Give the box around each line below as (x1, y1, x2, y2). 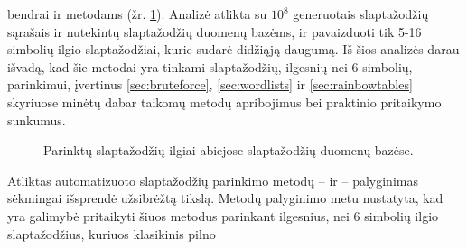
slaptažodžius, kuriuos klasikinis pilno (7, 224, 216, 243)
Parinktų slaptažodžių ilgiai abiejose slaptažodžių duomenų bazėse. (43, 141, 414, 160)
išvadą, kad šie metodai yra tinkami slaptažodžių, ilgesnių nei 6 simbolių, (7, 57, 413, 76)
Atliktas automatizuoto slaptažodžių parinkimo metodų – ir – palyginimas (7, 171, 418, 189)
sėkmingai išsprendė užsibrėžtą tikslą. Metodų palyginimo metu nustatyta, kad (7, 189, 444, 207)
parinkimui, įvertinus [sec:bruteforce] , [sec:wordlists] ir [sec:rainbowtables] (7, 75, 413, 94)
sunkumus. (7, 110, 66, 129)
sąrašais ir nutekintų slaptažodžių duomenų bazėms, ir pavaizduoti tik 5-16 (7, 22, 422, 41)
